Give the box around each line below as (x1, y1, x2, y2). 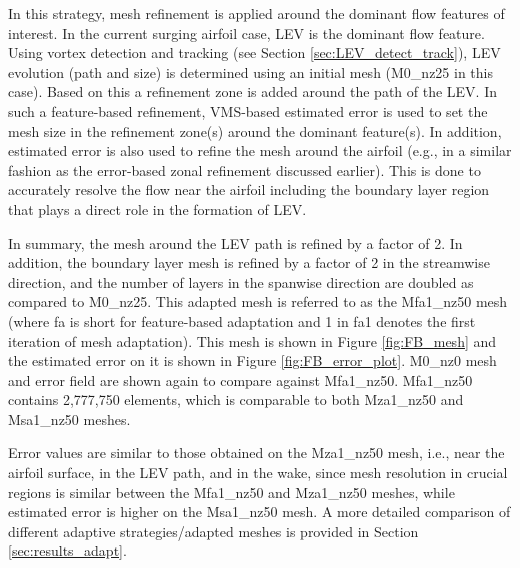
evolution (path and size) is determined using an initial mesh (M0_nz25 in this (8, 61, 494, 82)
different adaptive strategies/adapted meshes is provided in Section (8, 520, 419, 541)
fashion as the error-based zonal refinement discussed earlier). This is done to (8, 159, 481, 180)
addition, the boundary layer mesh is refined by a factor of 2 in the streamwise (8, 252, 490, 273)
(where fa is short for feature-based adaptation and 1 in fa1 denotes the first (8, 310, 476, 331)
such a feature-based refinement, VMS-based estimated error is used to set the (8, 100, 488, 121)
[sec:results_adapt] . (8, 540, 127, 561)
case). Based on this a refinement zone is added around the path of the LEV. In (8, 81, 498, 102)
